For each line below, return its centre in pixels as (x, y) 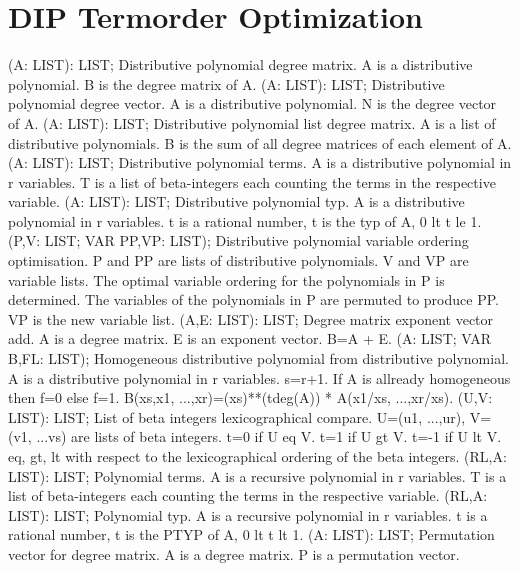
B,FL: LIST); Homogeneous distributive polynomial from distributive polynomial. (258, 358)
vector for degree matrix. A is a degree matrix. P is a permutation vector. (234, 553)
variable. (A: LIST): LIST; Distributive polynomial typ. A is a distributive (236, 201)
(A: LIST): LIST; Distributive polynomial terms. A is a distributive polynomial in (260, 162)
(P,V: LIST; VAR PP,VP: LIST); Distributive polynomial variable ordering (238, 240)
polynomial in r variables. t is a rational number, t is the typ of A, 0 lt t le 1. (245, 220)
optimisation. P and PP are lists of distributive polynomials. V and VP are (238, 260)
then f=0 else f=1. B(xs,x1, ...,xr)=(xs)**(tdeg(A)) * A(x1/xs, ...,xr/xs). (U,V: (250, 397)
